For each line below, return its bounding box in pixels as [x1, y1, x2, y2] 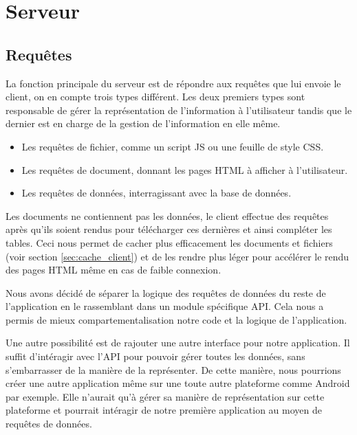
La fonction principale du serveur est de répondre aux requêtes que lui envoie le [6, 76, 341, 90]
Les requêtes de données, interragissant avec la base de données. [21, 186, 292, 200]
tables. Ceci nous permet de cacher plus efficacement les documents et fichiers [6, 235, 333, 249]
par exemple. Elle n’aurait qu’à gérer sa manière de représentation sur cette [6, 389, 325, 403]
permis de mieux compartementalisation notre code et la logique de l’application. [6, 312, 347, 326]
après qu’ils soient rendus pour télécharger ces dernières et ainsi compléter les [6, 222, 332, 236]
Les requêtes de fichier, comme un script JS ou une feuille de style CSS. [21, 139, 324, 153]
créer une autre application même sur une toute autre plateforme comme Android [6, 376, 350, 390]
